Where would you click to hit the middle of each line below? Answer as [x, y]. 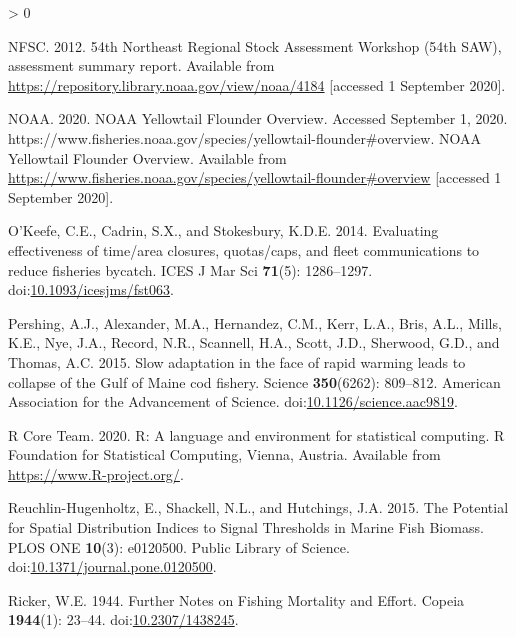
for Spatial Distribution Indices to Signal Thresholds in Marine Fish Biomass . [246, 527]
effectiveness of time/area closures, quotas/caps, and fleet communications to [244, 249]
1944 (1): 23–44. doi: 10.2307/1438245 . [123, 619]
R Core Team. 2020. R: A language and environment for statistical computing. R [256, 434]
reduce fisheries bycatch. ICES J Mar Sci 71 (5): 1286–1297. [190, 269]
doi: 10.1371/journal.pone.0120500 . [112, 566]
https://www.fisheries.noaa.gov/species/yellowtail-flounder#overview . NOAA [245, 137]
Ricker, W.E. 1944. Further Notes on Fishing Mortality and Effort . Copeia [236, 599]
